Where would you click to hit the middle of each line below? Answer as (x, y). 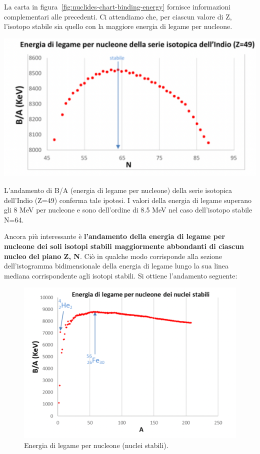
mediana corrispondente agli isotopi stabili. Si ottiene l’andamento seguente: (121, 275)
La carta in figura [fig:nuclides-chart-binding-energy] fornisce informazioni (117, 6)
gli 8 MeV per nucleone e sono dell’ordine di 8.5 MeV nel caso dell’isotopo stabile (128, 210)
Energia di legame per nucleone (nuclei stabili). (96, 445)
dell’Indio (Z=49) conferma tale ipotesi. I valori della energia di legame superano (128, 200)
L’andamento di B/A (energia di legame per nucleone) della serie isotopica (118, 190)
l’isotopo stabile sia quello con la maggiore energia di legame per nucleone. (118, 26)
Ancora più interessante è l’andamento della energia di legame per (115, 236)
